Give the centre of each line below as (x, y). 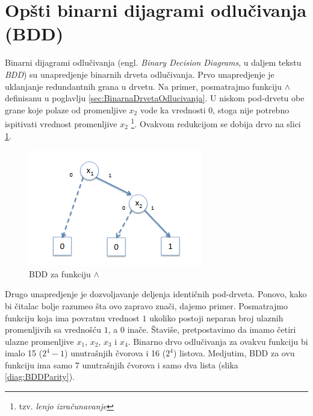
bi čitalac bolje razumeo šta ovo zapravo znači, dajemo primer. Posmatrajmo (146, 305)
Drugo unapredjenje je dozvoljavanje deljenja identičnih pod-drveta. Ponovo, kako (156, 294)
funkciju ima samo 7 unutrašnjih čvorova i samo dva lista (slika (122, 364)
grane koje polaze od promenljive (66, 109)
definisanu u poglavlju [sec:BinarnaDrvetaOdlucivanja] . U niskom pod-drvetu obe (155, 98)
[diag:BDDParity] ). (40, 377)
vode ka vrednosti (173, 109)
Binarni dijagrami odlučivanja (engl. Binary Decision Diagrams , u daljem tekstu (153, 62)
